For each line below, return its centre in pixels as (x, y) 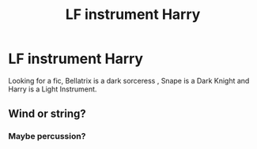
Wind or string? (47, 114)
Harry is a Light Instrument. (53, 89)
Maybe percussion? (47, 136)
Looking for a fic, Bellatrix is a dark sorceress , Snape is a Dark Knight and (129, 80)
